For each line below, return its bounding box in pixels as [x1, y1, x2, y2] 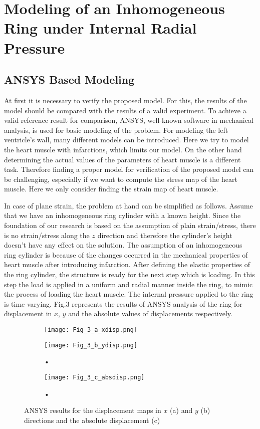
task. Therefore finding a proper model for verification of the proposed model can [4, 164, 254, 174]
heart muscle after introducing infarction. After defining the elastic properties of [4, 259, 250, 270]
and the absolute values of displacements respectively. [68, 308, 232, 319]
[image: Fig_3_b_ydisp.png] [44, 341, 138, 349]
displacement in [4, 308, 52, 319]
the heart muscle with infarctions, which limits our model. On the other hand [4, 144, 242, 154]
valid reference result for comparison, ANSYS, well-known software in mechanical [4, 115, 253, 125]
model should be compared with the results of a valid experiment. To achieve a [4, 105, 246, 115]
